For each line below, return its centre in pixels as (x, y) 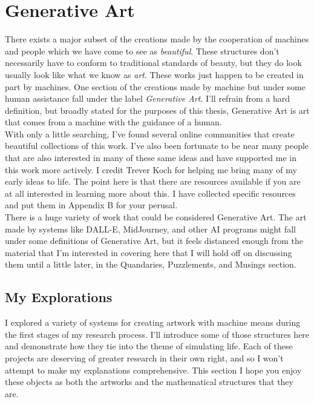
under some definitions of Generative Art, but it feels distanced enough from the (154, 241)
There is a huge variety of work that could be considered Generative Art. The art (156, 217)
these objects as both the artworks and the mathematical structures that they (149, 382)
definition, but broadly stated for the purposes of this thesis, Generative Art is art (157, 110)
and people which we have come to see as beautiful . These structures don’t (142, 51)
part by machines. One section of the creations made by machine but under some (155, 86)
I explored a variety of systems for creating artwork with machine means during (153, 322)
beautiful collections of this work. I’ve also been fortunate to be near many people (157, 146)
